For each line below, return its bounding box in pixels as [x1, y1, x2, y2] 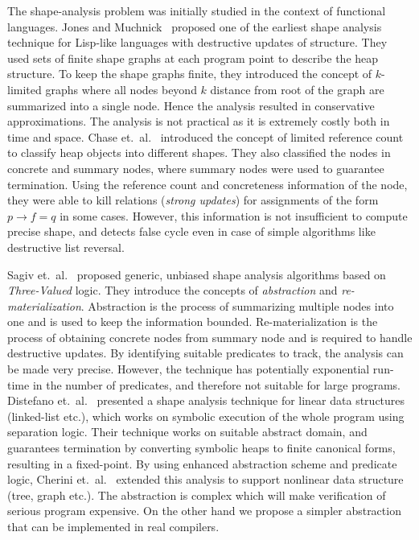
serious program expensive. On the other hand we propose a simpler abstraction [7, 502, 401, 519]
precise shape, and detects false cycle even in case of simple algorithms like [7, 223, 376, 240]
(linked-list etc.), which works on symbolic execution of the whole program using [7, 407, 405, 424]
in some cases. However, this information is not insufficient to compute [60, 207, 408, 224]
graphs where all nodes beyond [45, 80, 197, 97]
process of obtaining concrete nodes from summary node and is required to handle [7, 328, 413, 345]
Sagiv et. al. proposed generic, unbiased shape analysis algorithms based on [7, 266, 386, 282]
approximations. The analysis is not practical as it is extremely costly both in [7, 113, 390, 130]
